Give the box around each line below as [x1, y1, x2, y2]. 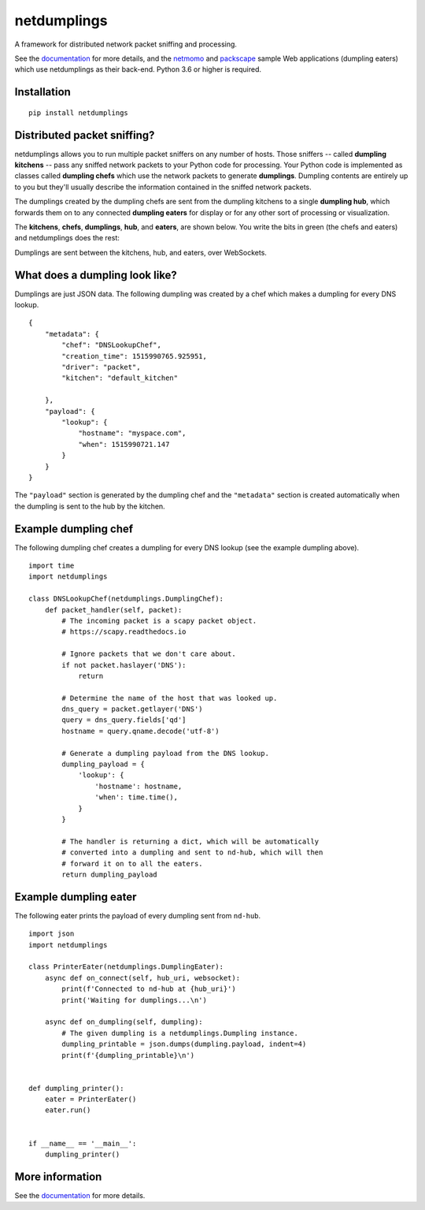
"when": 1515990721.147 [78, 440, 170, 449]
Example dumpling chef [14, 522, 134, 535]
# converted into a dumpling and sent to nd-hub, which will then [61, 848, 323, 857]
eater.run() [44, 1106, 91, 1115]
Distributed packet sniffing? [14, 128, 155, 142]
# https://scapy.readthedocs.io [61, 627, 187, 636]
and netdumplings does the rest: [14, 233, 120, 243]
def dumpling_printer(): [28, 1084, 124, 1093]
